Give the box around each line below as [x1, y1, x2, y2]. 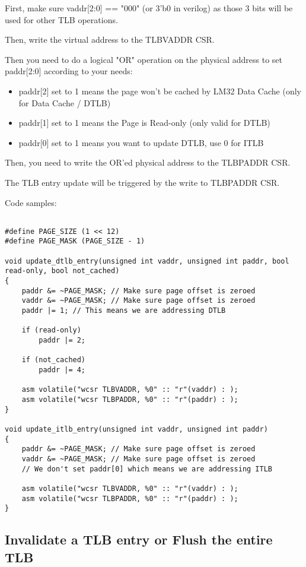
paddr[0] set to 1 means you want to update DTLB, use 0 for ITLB [18, 136, 264, 148]
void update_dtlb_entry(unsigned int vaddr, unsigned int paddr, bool [5, 256, 289, 265]
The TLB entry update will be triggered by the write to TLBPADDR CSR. [5, 176, 280, 188]
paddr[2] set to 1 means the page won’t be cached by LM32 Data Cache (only [18, 84, 301, 97]
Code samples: [5, 196, 57, 208]
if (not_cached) [21, 356, 86, 365]
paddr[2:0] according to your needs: [5, 65, 133, 77]
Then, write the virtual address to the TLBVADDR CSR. [5, 33, 215, 46]
